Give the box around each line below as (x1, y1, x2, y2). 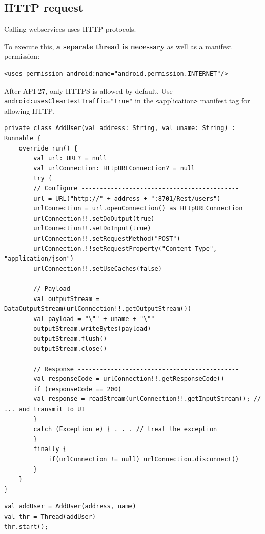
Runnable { (4, 135, 41, 142)
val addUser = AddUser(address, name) (4, 503, 136, 510)
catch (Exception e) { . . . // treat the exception (33, 425, 217, 433)
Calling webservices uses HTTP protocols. (4, 24, 136, 34)
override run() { (18, 144, 78, 152)
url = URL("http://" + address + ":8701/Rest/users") (33, 195, 221, 202)
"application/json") (4, 255, 74, 263)
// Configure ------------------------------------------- (33, 184, 239, 192)
